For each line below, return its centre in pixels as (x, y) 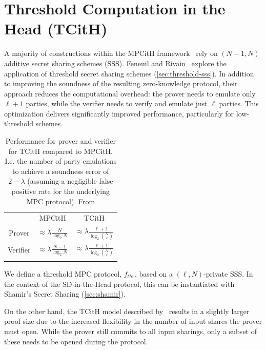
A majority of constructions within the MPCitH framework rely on (111, 53)
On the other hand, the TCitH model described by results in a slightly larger (127, 311)
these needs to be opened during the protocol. (76, 341)
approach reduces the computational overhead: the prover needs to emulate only (130, 93)
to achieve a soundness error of (61, 171)
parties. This (239, 103)
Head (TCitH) (56, 28)
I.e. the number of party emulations (61, 161)
